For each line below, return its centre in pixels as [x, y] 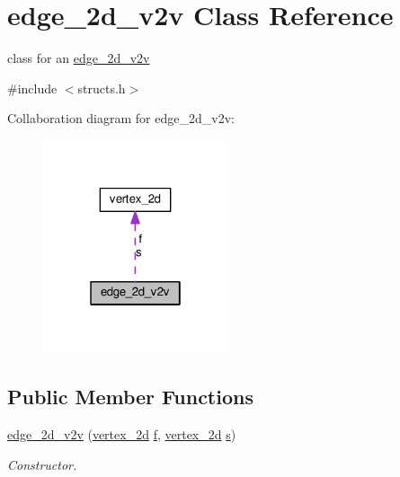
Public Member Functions [130, 397]
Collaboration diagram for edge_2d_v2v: [121, 118]
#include [32, 88]
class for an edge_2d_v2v [79, 58]
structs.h [102, 88]
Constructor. [42, 464]
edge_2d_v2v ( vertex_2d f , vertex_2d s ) [122, 434]
